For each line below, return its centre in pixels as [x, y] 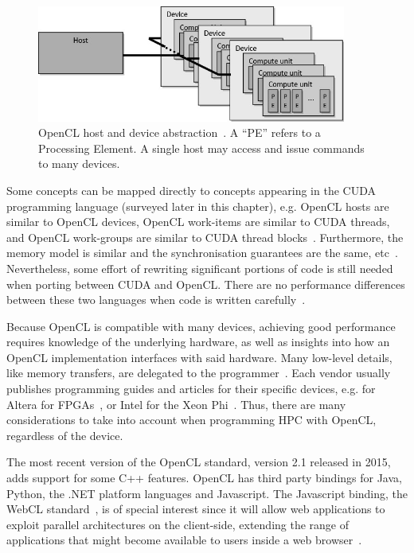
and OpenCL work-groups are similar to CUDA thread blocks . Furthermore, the [205, 237]
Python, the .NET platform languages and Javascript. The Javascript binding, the [207, 493]
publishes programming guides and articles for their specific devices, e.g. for [191, 389]
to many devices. [79, 164]
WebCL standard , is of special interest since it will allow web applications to [196, 509]
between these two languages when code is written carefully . [156, 300]
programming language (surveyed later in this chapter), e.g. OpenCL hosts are [198, 206]
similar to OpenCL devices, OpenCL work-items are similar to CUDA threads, [198, 222]
